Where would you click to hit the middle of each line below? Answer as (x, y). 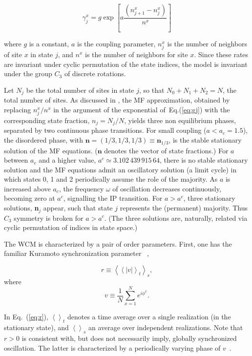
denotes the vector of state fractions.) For (166, 150)
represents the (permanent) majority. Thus (184, 208)
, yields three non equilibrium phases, (180, 120)
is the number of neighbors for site (136, 54)
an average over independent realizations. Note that (166, 327)
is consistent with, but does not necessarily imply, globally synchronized (129, 338)
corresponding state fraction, (47, 120)
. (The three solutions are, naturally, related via (176, 218)
